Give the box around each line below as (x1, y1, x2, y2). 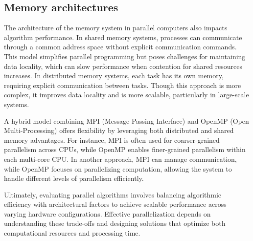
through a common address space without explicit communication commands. (4, 42, 237, 52)
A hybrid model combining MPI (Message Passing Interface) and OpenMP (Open (4, 115, 249, 126)
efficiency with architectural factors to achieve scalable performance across (4, 199, 227, 209)
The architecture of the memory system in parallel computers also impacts (4, 22, 228, 33)
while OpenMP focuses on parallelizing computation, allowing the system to (4, 163, 232, 174)
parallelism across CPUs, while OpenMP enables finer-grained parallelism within (4, 144, 246, 154)
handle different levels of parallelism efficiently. (4, 173, 144, 183)
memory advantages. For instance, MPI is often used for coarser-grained (4, 134, 220, 145)
